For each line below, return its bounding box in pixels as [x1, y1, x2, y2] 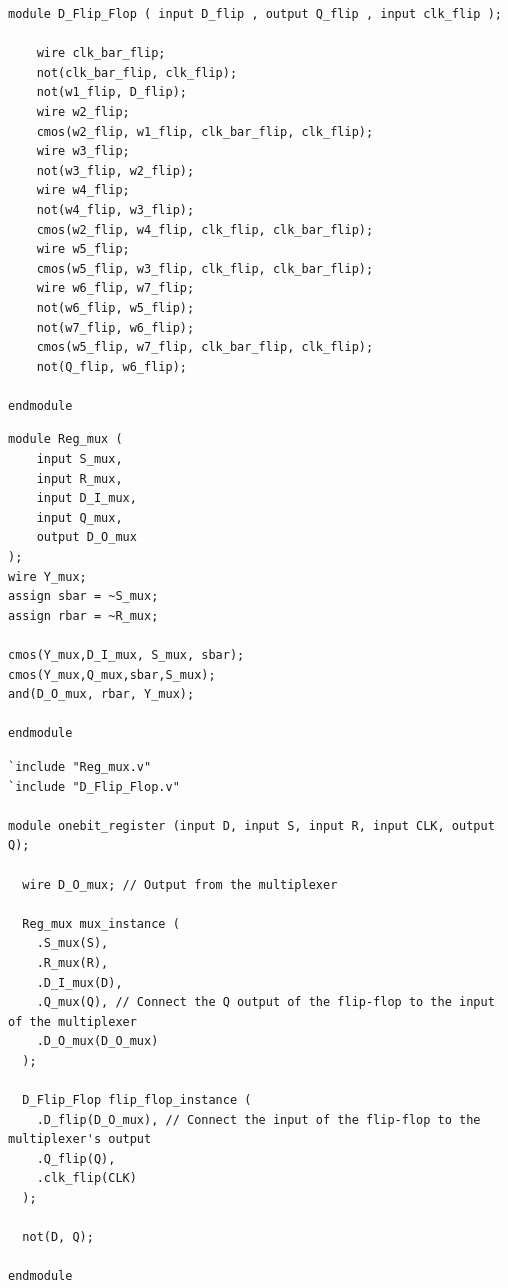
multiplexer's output [8, 1132, 152, 1147]
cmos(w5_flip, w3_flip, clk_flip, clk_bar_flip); [36, 261, 374, 276]
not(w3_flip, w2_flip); [36, 163, 195, 178]
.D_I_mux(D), [36, 975, 123, 990]
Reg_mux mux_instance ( [22, 916, 180, 931]
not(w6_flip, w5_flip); [36, 300, 195, 315]
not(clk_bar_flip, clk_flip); [36, 65, 238, 80]
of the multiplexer [8, 1014, 137, 1029]
